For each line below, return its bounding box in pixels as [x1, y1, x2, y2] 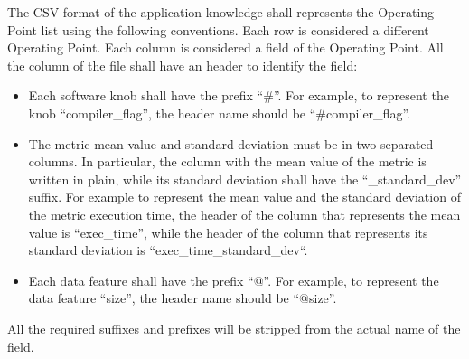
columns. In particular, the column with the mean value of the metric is [28, 152, 427, 171]
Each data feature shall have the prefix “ [28, 270, 254, 289]
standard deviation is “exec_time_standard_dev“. [28, 241, 308, 260]
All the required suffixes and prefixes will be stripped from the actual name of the [7, 318, 461, 337]
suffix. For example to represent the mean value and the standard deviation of [28, 187, 461, 206]
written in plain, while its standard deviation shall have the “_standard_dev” [28, 169, 462, 188]
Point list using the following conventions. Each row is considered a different [7, 20, 429, 39]
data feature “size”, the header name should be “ [28, 288, 300, 307]
